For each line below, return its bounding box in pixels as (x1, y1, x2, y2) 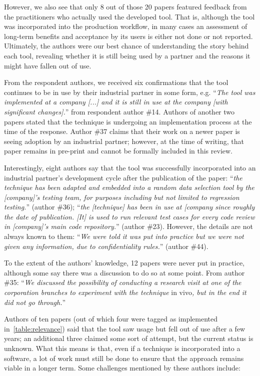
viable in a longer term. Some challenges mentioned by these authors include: (4, 362, 240, 373)
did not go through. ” (4, 296, 66, 307)
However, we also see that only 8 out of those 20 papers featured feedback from (4, 1, 247, 11)
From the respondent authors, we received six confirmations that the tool (4, 77, 228, 87)
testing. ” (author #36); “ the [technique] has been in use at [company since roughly (4, 201, 255, 212)
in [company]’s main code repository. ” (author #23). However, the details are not (4, 221, 253, 231)
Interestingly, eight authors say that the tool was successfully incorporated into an (4, 162, 256, 172)
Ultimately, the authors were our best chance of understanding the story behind (4, 40, 249, 51)
